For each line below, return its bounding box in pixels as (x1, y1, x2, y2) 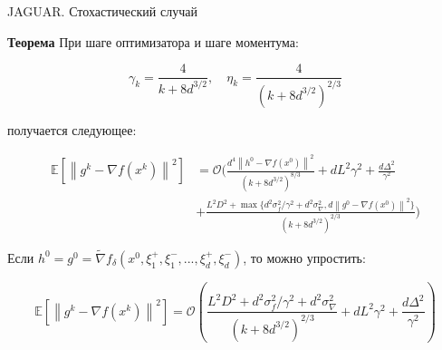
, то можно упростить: (243, 248, 366, 267)
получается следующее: (7, 120, 137, 139)
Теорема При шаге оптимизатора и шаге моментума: (7, 32, 299, 51)
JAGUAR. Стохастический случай (7, 2, 197, 20)
